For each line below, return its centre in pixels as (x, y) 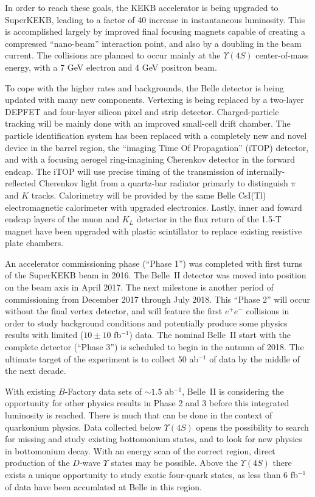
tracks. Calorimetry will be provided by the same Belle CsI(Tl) (149, 195)
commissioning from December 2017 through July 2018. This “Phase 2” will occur (157, 299)
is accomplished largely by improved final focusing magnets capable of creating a (155, 31)
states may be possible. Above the (174, 463)
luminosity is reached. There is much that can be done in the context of (139, 415)
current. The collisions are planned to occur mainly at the (113, 55)
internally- (266, 171)
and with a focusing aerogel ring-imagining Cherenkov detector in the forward (150, 159)
